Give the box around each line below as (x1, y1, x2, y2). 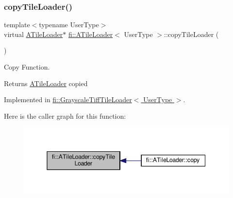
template (4, 19, 30, 30)
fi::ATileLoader (68, 29, 113, 39)
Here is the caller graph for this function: (4, 110, 126, 121)
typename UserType (39, 19, 99, 30)
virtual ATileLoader (4, 29, 63, 39)
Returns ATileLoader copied (4, 78, 88, 88)
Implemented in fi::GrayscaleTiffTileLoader (4, 94, 132, 105)
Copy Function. (4, 62, 50, 72)
